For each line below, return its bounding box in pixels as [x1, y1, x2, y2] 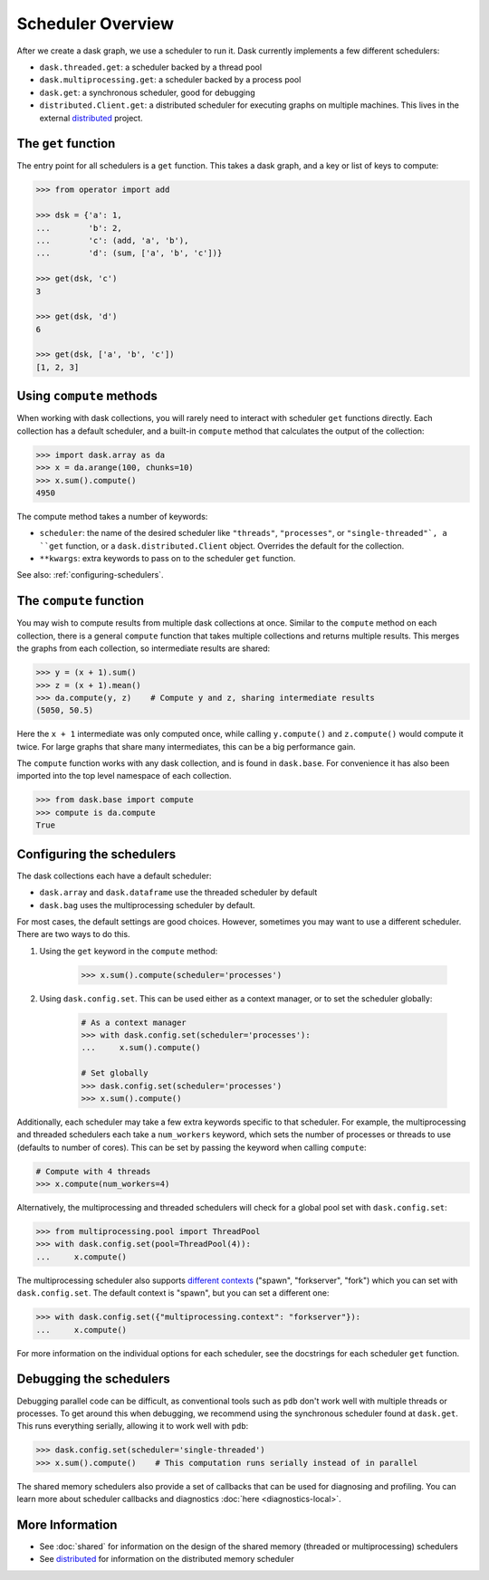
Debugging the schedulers [16, 1372, 171, 1387]
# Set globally [81, 1068, 149, 1078]
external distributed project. [39, 112, 144, 123]
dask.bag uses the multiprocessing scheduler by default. [39, 899, 255, 910]
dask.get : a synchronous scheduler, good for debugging [39, 87, 255, 98]
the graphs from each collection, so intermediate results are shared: [16, 643, 271, 654]
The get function [16, 136, 116, 151]
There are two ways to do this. [16, 929, 130, 940]
